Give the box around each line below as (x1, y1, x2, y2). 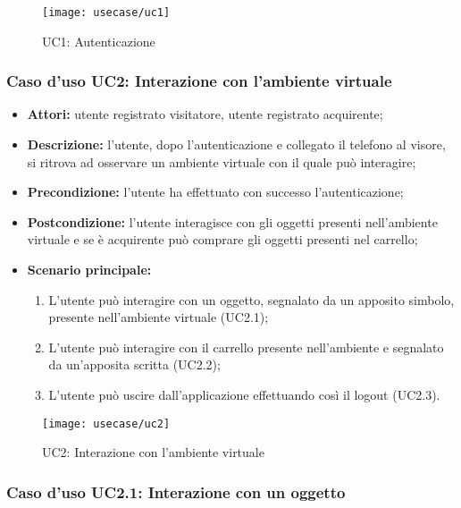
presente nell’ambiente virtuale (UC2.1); (48, 308, 269, 326)
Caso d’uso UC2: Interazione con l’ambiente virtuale (6, 70, 392, 92)
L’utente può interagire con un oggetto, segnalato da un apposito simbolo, (48, 290, 455, 309)
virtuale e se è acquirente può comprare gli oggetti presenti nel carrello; (27, 230, 418, 249)
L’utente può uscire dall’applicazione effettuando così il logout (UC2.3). (48, 385, 440, 403)
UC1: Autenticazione (42, 31, 155, 50)
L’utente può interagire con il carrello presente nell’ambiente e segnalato (48, 337, 444, 356)
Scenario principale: (27, 260, 152, 279)
